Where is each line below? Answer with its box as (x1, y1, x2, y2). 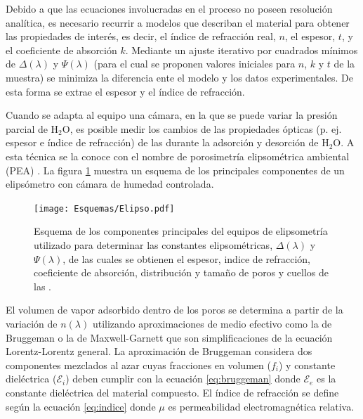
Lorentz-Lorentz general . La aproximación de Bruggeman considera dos (6, 344, 312, 359)
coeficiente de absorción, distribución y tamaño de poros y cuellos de (34, 265, 329, 280)
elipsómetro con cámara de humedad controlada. (6, 176, 214, 191)
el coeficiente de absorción (6, 42, 117, 57)
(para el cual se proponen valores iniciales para (93, 56, 296, 71)
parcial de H (6, 121, 59, 136)
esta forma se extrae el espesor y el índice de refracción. (6, 84, 245, 98)
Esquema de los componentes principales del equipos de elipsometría (34, 224, 328, 238)
